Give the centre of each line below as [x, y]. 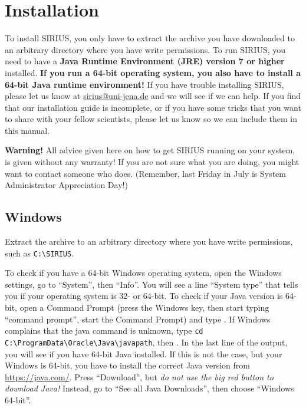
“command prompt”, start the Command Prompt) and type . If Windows [138, 319]
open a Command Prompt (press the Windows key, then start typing [144, 307]
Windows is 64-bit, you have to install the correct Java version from [127, 365]
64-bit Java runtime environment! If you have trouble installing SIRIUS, [144, 84]
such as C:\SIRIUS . [40, 253]
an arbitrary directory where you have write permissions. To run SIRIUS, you [145, 49]
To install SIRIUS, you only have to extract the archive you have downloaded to [150, 38]
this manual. [27, 130]
